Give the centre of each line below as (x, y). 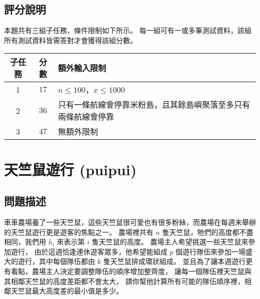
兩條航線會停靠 (86, 117)
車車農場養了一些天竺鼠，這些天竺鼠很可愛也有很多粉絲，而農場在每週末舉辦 (130, 222)
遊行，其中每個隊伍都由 (56, 261)
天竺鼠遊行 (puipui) (70, 169)
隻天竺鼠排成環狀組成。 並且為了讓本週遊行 (174, 261)
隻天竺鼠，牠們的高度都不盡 (208, 232)
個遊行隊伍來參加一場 (211, 251)
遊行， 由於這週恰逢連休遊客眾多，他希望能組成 (89, 251)
